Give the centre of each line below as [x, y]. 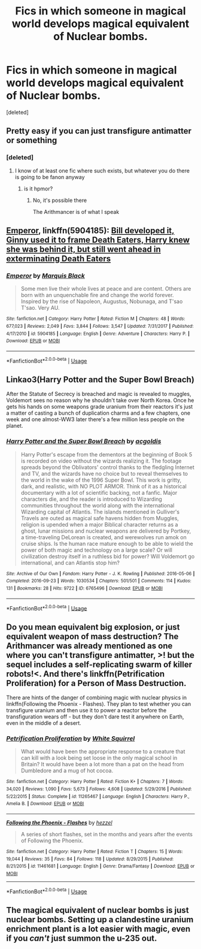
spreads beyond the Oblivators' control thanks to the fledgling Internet [107, 467]
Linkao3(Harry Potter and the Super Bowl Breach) [100, 380]
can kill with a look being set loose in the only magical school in [99, 758]
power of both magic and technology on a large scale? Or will [96, 550]
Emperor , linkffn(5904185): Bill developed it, [90, 231]
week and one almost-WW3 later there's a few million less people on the [95, 419]
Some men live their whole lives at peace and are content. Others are [106, 289]
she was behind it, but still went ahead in [83, 250]
